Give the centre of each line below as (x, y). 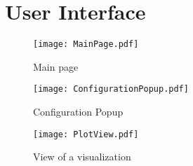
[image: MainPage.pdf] (86, 44)
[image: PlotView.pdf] (86, 134)
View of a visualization (82, 157)
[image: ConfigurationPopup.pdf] (111, 89)
